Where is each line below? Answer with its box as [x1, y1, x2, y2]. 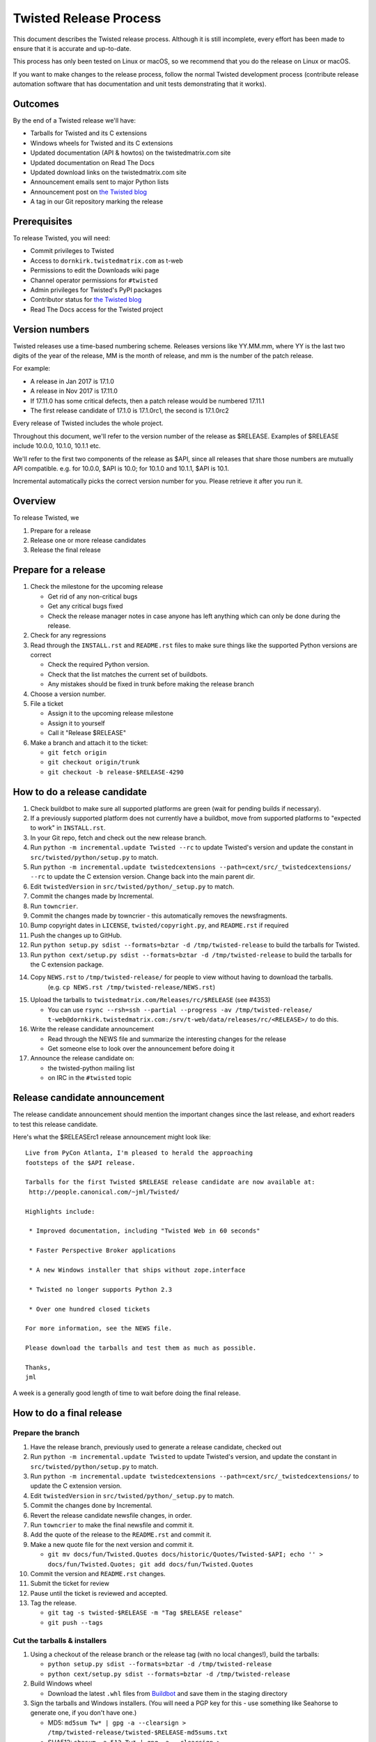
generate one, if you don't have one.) [30, 1709, 137, 1717]
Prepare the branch [13, 1428, 80, 1438]
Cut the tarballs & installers [13, 1635, 107, 1645]
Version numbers [13, 323, 90, 335]
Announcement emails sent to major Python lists [30, 178, 169, 186]
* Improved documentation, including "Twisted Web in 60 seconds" [29, 1227, 260, 1235]
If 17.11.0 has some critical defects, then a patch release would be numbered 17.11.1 [30, 396, 265, 405]
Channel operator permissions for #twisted [30, 276, 158, 284]
